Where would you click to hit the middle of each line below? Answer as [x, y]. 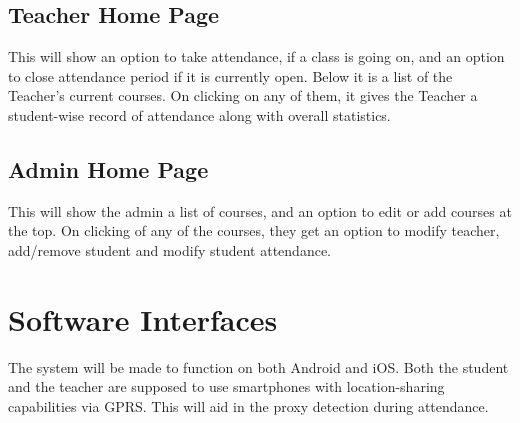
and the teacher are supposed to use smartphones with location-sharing [226, 386]
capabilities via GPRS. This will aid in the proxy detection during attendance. [248, 405]
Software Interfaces [143, 318]
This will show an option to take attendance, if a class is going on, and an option [256, 56]
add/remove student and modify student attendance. [169, 249]
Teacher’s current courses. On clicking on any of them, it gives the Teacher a [243, 95]
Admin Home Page [108, 168]
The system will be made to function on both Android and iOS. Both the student [258, 366]
